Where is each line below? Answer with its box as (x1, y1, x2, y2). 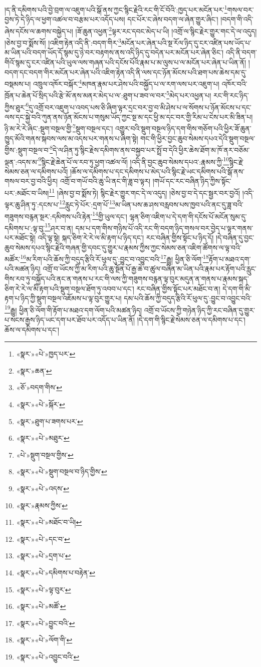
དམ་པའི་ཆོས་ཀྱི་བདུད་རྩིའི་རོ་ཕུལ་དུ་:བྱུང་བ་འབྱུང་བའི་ (124, 293, 252, 303)
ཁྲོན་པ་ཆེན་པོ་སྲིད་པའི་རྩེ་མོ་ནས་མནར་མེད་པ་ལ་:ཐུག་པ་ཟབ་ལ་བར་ (5, 90, 167, 101)
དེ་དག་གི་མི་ (222, 283, 251, 293)
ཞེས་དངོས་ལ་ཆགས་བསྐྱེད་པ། (5, 26, 73, 36)
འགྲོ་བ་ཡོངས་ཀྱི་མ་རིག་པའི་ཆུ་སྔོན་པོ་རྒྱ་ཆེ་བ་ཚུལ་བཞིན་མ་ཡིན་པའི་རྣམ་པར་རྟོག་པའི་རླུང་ (43, 263, 256, 274)
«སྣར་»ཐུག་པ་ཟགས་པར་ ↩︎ (16, 416, 83, 426)
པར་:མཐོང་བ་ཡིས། (5, 187, 49, 198)
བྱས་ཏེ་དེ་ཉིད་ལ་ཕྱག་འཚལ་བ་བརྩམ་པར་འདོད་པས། (5, 14, 125, 25)
